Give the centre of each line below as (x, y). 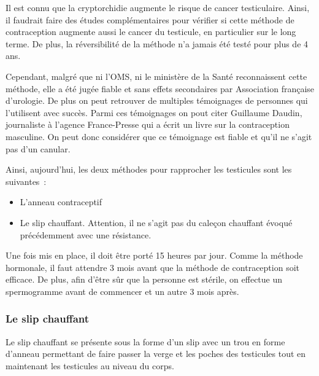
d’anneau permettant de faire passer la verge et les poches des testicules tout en (156, 354)
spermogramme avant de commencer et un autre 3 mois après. (122, 291)
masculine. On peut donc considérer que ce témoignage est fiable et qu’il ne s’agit (159, 136)
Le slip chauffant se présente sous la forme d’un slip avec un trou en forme (145, 341)
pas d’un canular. (38, 148)
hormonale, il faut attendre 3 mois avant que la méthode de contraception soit (152, 267)
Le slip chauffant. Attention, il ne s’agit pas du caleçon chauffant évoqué (156, 222)
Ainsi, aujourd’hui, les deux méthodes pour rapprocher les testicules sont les (149, 169)
